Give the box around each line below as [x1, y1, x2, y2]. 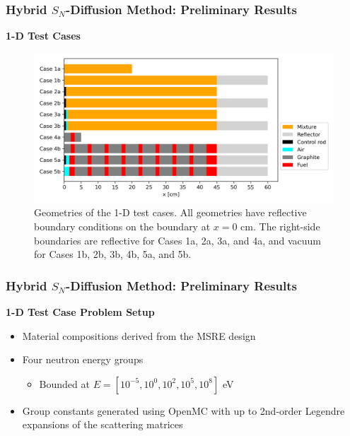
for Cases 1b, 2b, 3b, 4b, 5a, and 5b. [34, 247, 192, 261]
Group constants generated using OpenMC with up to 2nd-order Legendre [22, 403, 345, 418]
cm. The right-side [240, 219, 320, 233]
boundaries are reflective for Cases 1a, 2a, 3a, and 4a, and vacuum [34, 232, 321, 247]
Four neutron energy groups [22, 352, 144, 367]
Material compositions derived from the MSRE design [22, 328, 256, 343]
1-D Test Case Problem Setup [6, 305, 155, 319]
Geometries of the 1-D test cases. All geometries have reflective [34, 205, 307, 220]
